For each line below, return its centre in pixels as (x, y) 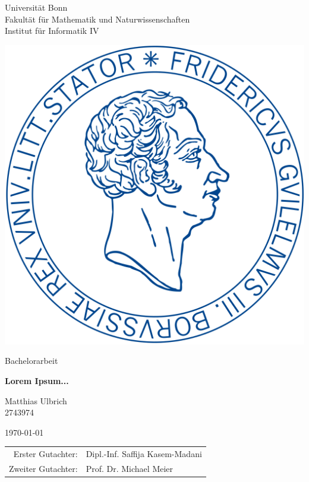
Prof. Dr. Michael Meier (130, 468)
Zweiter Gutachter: (43, 468)
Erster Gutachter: (45, 454)
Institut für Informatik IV (52, 31)
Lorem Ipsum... (37, 380)
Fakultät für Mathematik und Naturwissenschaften (97, 19)
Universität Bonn (36, 7)
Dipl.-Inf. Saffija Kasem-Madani (144, 454)
